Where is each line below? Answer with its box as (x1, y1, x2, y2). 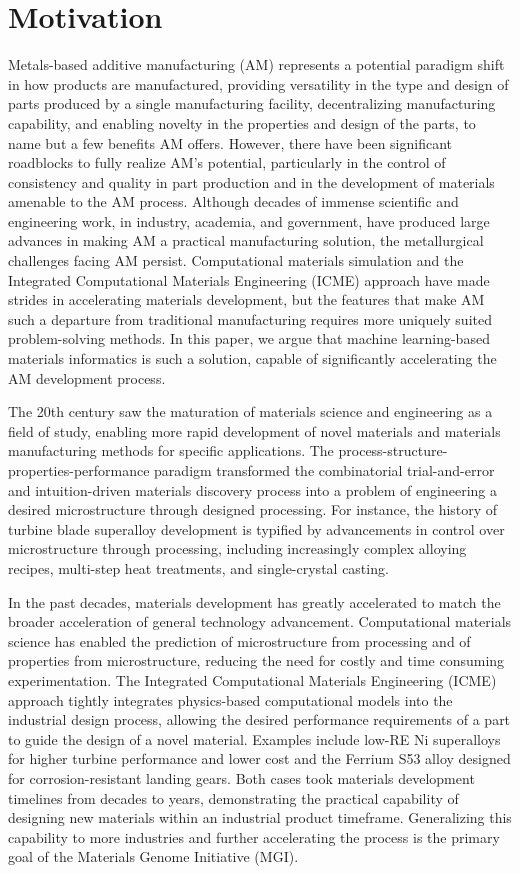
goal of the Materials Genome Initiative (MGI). (8, 846, 299, 867)
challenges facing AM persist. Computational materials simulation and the (8, 250, 464, 271)
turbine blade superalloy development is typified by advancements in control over (8, 518, 505, 539)
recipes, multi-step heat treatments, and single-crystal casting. (8, 557, 389, 578)
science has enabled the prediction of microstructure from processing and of (8, 630, 471, 651)
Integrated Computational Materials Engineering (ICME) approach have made (8, 269, 490, 290)
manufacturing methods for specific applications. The (8, 440, 334, 461)
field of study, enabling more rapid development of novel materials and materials (8, 420, 501, 441)
